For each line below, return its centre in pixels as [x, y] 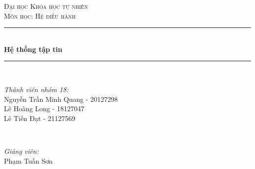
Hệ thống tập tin [33, 49]
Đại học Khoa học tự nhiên [46, 6]
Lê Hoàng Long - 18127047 [44, 109]
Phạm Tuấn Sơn [28, 160]
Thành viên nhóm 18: [36, 89]
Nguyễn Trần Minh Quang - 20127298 [61, 99]
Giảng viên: [21, 151]
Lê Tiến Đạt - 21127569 [40, 118]
